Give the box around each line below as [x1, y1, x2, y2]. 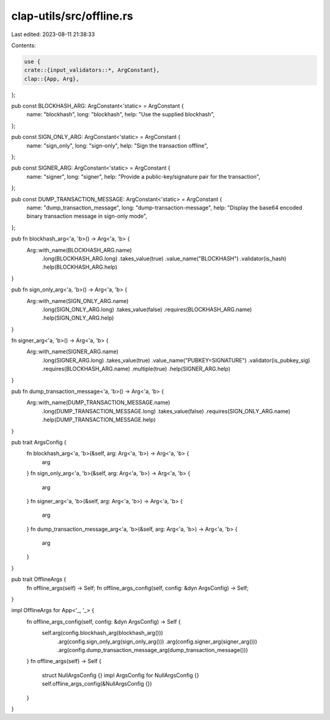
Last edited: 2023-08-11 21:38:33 [11, 31, 95, 38]
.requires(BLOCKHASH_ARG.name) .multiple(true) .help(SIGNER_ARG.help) [42, 365, 230, 373]
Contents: [11, 42, 36, 49]
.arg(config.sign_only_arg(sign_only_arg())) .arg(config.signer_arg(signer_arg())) [57, 637, 258, 645]
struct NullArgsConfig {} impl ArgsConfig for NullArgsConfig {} [42, 671, 199, 679]
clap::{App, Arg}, [24, 75, 79, 82]
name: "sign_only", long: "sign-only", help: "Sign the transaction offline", [26, 141, 208, 149]
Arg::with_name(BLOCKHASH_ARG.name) [26, 246, 133, 253]
